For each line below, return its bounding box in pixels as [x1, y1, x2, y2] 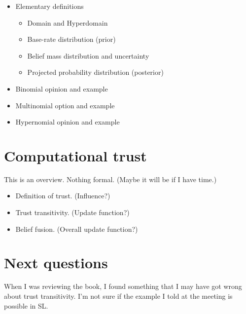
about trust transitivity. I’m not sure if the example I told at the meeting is [4, 290, 233, 301]
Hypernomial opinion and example [15, 117, 120, 127]
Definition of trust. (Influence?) [15, 190, 110, 201]
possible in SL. [4, 300, 48, 311]
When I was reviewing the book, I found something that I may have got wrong [4, 281, 242, 291]
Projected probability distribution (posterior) [27, 67, 164, 77]
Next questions [4, 252, 108, 273]
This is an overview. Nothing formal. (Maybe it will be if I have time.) [4, 174, 217, 184]
